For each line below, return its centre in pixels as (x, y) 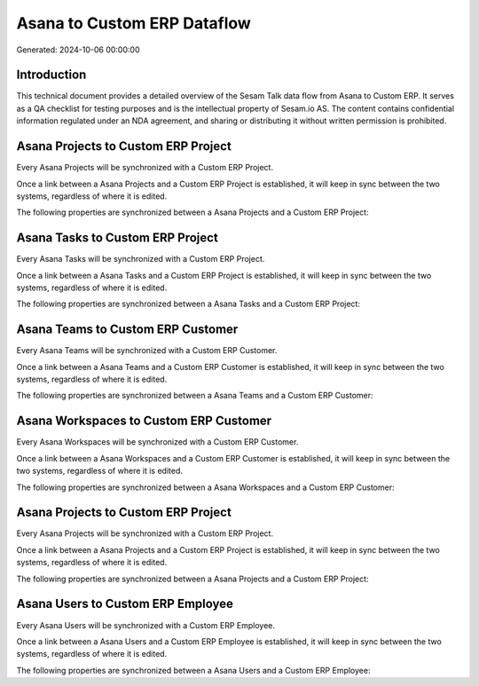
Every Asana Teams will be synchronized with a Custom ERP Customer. (147, 351)
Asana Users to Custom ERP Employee (125, 604)
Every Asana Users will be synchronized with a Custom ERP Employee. (145, 625)
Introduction (51, 75)
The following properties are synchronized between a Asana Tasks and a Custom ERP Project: (188, 304)
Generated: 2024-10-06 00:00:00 (78, 50)
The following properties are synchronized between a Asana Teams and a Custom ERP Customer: (195, 396)
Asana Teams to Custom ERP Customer (127, 330)
